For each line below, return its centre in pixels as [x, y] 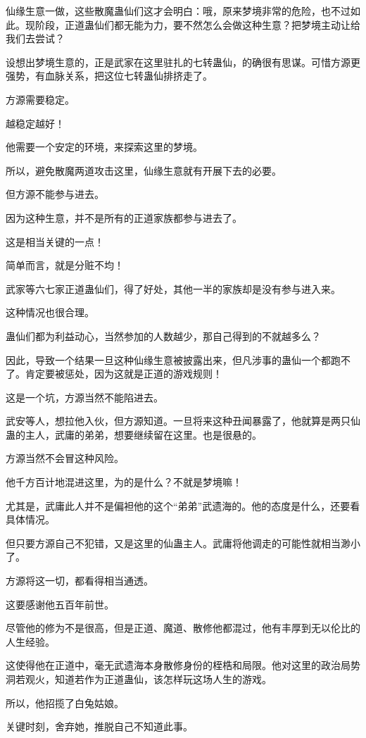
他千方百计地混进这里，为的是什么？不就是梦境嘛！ [124, 482]
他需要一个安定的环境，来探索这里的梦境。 [104, 147]
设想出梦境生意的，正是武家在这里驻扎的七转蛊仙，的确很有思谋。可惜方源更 [183, 62]
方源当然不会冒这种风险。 [65, 458]
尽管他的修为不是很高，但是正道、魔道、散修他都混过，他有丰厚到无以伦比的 [183, 628]
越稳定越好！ [35, 123]
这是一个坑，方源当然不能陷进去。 [84, 397]
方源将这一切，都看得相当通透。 [80, 581]
